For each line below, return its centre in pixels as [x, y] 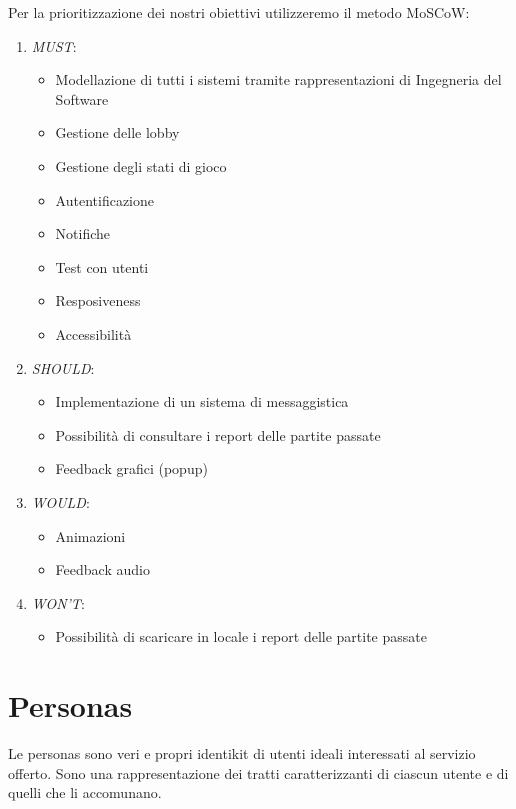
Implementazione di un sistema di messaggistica [202, 401]
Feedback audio [102, 569]
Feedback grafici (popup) [131, 468]
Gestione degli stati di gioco [141, 165]
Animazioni [90, 535]
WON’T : [58, 602]
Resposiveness [98, 300]
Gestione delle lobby [117, 132]
